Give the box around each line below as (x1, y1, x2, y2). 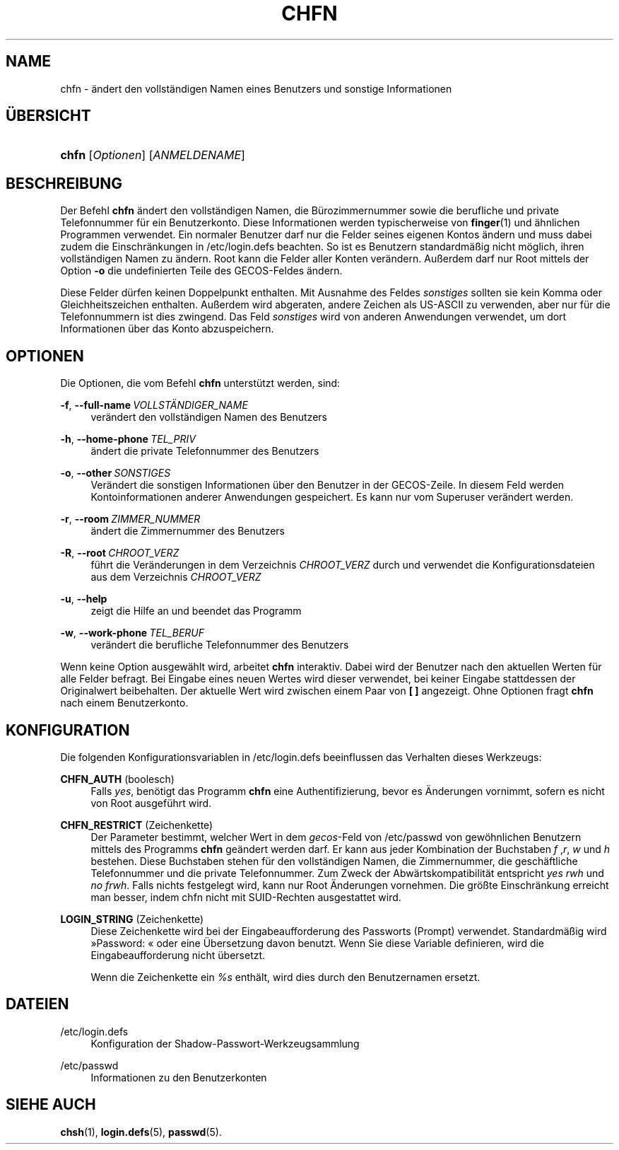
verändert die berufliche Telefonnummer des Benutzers (90, 639, 349, 651)
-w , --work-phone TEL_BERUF (60, 627, 205, 639)
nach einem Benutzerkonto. (60, 697, 189, 709)
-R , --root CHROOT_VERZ (60, 547, 179, 559)
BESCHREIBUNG (6, 174, 123, 192)
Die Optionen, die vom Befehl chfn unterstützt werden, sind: (60, 377, 341, 390)
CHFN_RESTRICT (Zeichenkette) (60, 818, 213, 831)
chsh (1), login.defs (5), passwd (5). (60, 1125, 222, 1138)
